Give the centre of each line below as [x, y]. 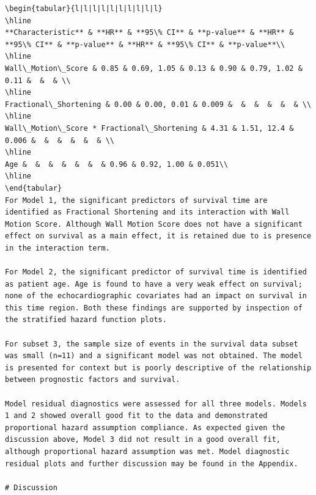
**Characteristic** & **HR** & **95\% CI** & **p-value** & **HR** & [149, 33]
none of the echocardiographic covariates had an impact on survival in [156, 296]
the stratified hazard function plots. [86, 320]
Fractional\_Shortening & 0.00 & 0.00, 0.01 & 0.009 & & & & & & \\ [158, 104]
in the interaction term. [57, 248]
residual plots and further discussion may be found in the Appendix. [152, 464]
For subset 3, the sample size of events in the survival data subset [152, 344]
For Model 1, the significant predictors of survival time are [136, 200]
